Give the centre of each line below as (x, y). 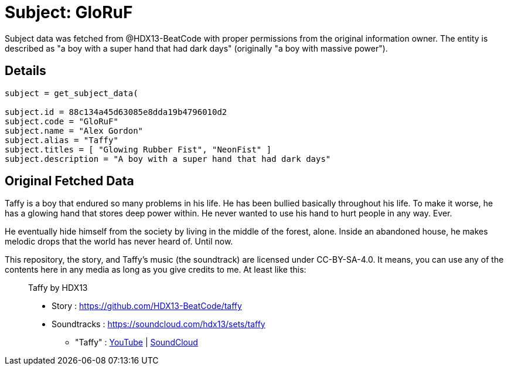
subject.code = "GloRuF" (62, 121)
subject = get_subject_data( (71, 93)
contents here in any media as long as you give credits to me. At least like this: (156, 270)
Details (25, 71)
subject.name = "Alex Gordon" (74, 130)
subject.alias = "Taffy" (62, 140)
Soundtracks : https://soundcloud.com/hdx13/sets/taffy (158, 324)
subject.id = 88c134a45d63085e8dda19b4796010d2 (116, 112)
